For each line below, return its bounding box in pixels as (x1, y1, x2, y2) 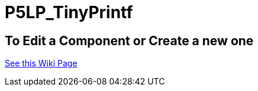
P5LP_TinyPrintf (5, 2, 133, 22)
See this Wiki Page (5, 58, 78, 69)
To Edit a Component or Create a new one (5, 33, 254, 48)
